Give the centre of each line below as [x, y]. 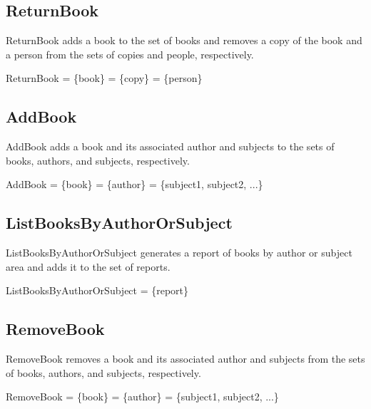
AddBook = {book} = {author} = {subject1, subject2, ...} [134, 184]
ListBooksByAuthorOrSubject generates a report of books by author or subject [179, 253]
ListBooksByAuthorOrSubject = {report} [97, 290]
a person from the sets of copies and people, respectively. [130, 54]
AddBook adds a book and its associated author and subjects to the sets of [170, 146]
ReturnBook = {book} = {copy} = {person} [104, 78]
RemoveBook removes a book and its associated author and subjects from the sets [185, 359]
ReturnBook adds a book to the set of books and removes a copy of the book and [184, 40]
